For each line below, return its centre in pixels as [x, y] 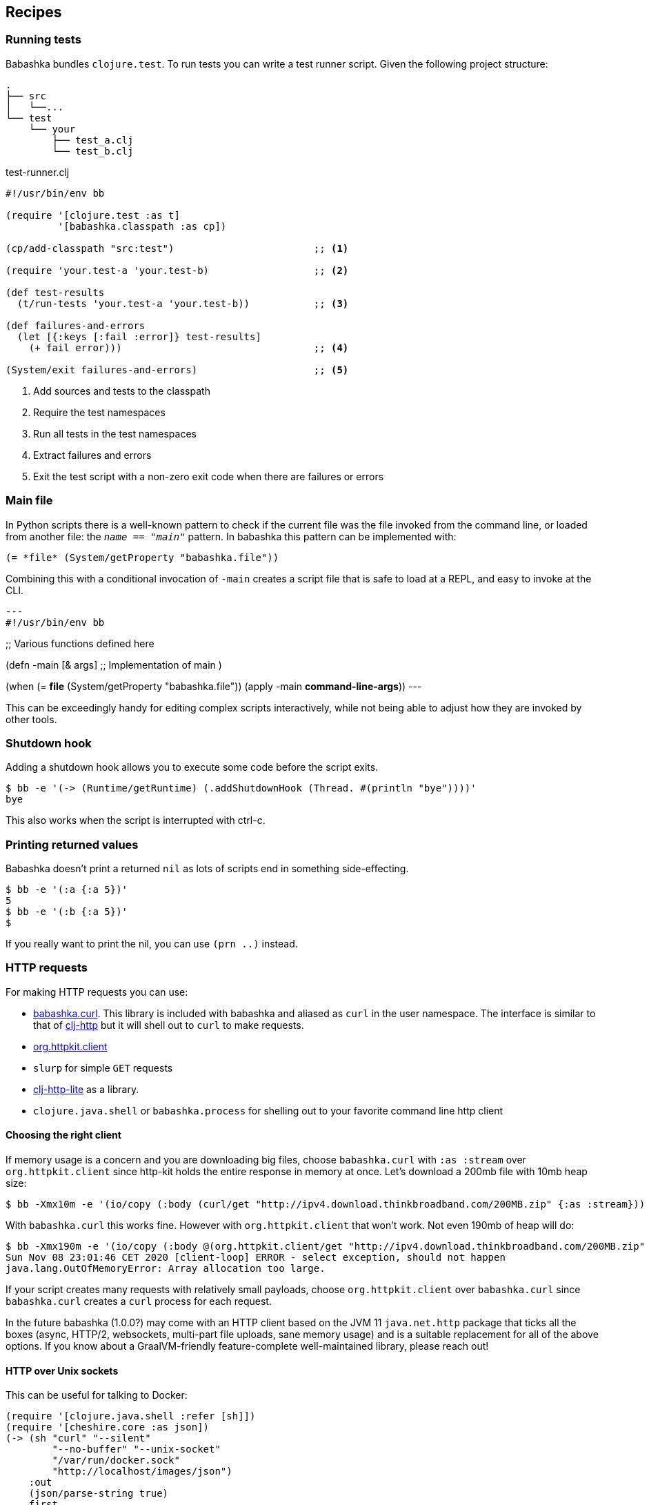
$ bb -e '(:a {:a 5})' [67, 890]
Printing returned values [72, 844]
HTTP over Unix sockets [62, 1370]
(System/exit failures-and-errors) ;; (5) [177, 370]
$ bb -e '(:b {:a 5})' [67, 912]
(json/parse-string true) [99, 1494]
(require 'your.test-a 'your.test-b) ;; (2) [177, 270]
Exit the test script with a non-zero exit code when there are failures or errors [209, 476]
